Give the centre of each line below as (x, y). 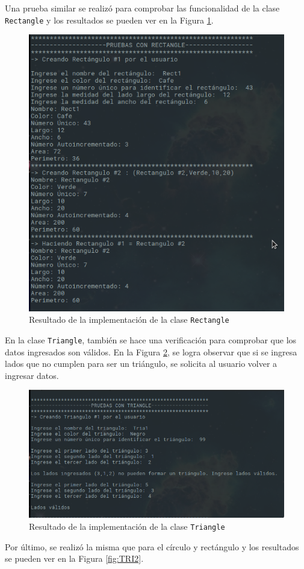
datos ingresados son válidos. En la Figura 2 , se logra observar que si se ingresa (151, 351)
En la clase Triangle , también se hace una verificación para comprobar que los (151, 339)
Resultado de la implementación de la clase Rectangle (129, 319)
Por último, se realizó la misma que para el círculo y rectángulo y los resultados (152, 546)
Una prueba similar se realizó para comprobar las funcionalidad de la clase (142, 8)
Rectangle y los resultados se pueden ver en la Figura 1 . (109, 20)
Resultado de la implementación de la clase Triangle (127, 526)
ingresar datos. (32, 375)
